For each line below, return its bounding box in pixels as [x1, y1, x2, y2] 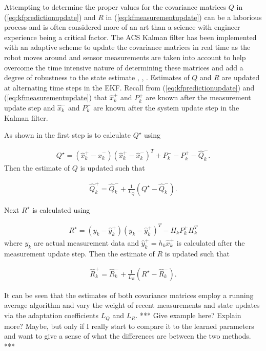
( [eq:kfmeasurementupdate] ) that [4, 92, 108, 103]
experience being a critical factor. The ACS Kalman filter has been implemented [4, 31, 257, 42]
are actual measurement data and [33, 237, 139, 248]
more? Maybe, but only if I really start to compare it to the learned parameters [4, 320, 254, 331]
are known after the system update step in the [93, 102, 239, 113]
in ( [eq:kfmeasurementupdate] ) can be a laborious [106, 11, 262, 22]
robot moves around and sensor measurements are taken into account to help [4, 51, 246, 62]
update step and [4, 102, 55, 113]
